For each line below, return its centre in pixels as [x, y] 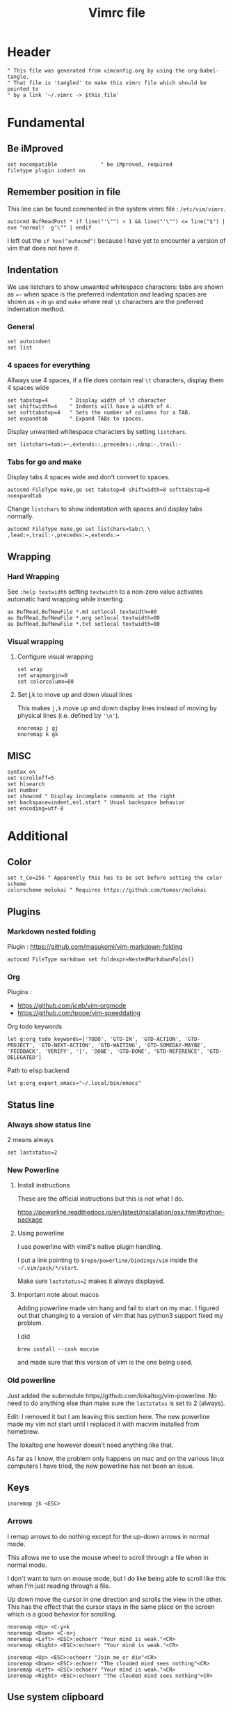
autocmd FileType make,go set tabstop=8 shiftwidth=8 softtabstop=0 [109, 490]
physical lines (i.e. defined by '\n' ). [68, 716]
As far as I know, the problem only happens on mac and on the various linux [116, 1458]
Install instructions [43, 1185]
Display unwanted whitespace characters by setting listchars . [97, 432]
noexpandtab [24, 496]
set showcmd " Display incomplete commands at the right [91, 797]
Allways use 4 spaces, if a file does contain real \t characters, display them [115, 380]
